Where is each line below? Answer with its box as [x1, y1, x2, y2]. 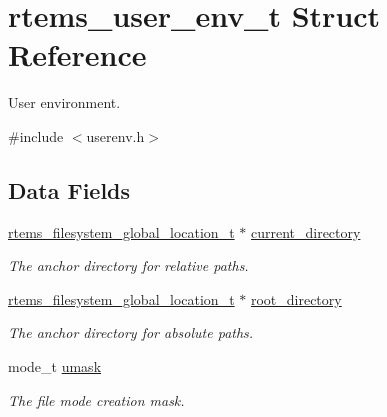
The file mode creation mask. [8, 389, 185, 410]
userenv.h [86, 125, 145, 146]
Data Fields [8, 174, 131, 205]
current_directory [250, 221, 361, 242]
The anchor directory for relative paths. [8, 255, 249, 276]
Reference [8, 34, 147, 75]
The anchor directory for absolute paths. [8, 322, 254, 343]
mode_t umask [8, 356, 102, 377]
